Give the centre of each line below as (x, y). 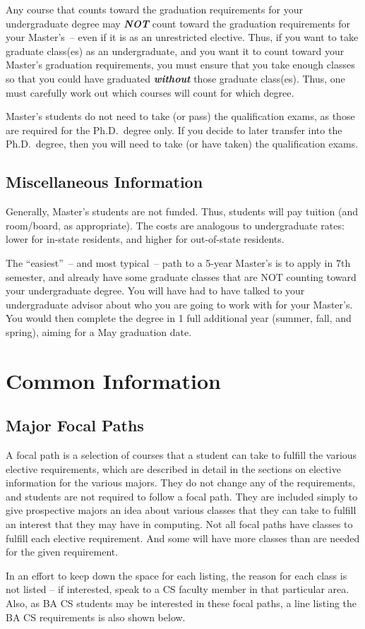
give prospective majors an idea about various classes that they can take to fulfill (181, 510)
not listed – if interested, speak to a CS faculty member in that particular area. (178, 589)
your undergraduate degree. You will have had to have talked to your (155, 290)
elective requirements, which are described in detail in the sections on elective (173, 468)
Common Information (113, 380)
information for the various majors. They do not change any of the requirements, (181, 483)
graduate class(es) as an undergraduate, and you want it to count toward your (175, 50)
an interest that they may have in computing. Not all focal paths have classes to (179, 524)
